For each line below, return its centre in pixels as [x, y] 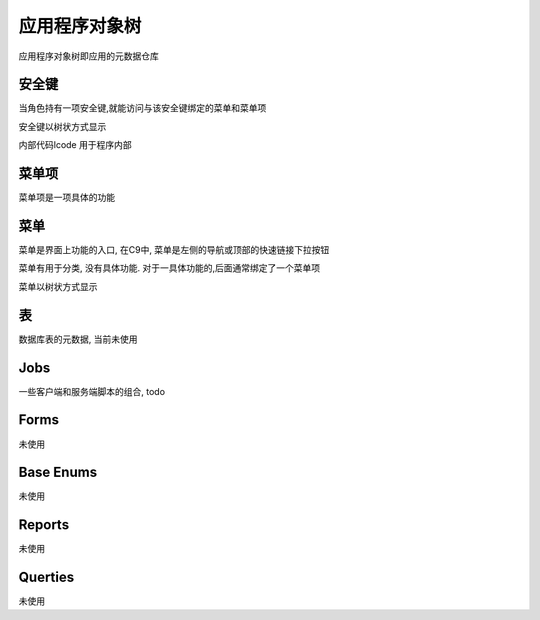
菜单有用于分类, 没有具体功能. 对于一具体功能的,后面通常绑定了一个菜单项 [169, 268]
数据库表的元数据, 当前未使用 [78, 339]
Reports [44, 525]
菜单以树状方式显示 [58, 286]
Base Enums [58, 472]
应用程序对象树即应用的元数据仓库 [88, 56]
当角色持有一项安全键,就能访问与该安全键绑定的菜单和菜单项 [142, 108]
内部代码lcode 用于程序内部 [75, 145]
